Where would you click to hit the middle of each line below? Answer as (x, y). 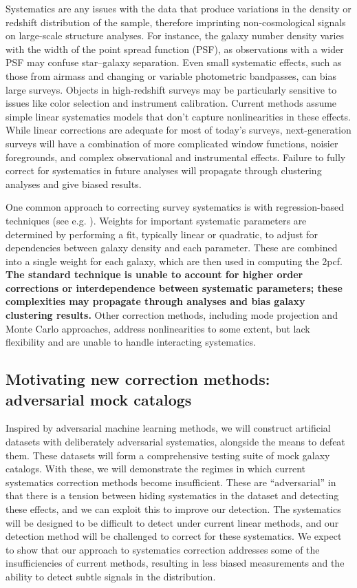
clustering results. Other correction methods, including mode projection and (172, 315)
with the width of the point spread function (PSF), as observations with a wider (175, 49)
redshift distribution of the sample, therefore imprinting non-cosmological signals (176, 22)
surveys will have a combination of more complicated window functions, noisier (172, 143)
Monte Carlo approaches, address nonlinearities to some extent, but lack (158, 328)
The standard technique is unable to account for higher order (154, 274)
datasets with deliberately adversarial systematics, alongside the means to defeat (175, 442)
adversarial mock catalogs (99, 399)
